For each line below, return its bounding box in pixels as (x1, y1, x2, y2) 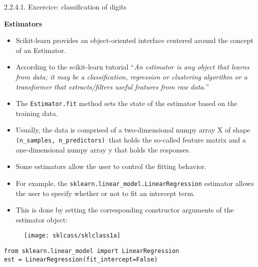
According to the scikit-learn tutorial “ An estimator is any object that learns (15, 61, 250, 72)
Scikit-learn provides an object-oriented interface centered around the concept (15, 35, 254, 45)
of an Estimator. (15, 44, 66, 55)
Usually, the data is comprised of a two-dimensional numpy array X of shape (15, 124, 251, 135)
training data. (15, 107, 58, 118)
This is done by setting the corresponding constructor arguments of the (15, 204, 234, 215)
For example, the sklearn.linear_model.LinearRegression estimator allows (15, 177, 254, 188)
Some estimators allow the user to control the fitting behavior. (15, 161, 207, 171)
